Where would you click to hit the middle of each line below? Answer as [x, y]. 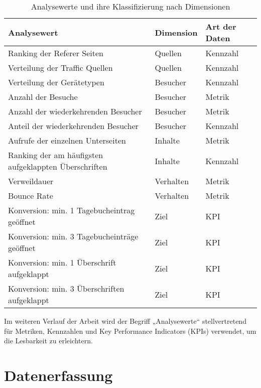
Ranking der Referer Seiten [56, 53]
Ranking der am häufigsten [56, 155]
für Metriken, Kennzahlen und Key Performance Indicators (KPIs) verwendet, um [130, 331]
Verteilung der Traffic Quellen [60, 68]
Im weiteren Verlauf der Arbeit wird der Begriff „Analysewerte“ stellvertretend [125, 321]
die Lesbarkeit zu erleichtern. [48, 341]
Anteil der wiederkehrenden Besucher [74, 126]
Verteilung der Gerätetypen [56, 82]
